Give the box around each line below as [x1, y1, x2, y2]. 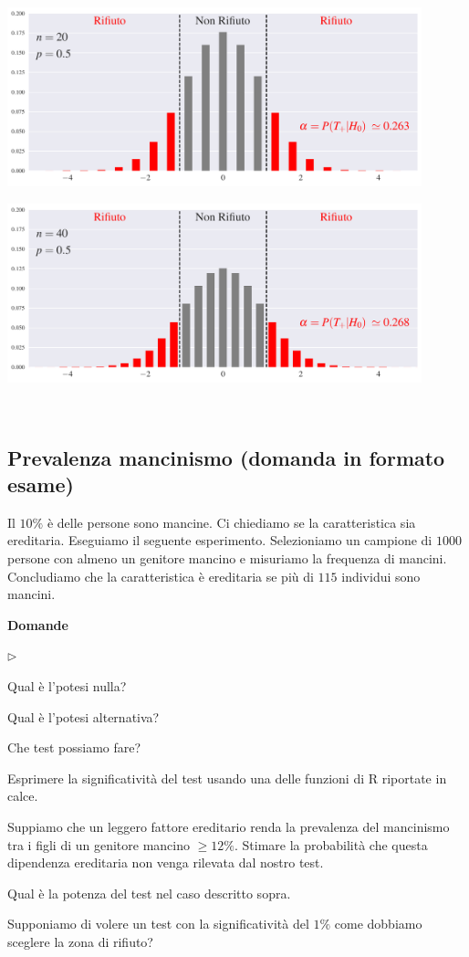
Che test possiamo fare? [7, 738, 141, 757]
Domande [7, 615, 68, 634]
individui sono [341, 566, 421, 585]
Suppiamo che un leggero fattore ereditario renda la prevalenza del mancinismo [7, 816, 450, 836]
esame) [7, 470, 74, 498]
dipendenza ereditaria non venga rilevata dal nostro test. [7, 853, 324, 872]
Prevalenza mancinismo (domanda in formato [7, 443, 445, 471]
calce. [7, 786, 38, 805]
